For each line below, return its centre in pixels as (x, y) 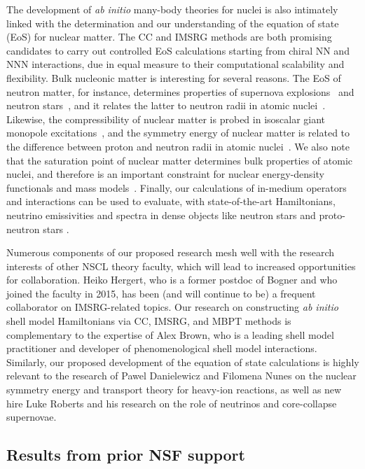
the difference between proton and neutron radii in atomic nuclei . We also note (178, 146)
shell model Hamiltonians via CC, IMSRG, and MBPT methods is (149, 321)
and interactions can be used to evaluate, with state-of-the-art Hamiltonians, (171, 201)
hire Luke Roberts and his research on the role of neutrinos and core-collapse (172, 403)
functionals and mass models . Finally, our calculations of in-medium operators (177, 187)
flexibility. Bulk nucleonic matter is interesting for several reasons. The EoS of (174, 77)
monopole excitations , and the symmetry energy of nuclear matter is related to (178, 133)
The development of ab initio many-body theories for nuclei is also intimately (172, 9)
